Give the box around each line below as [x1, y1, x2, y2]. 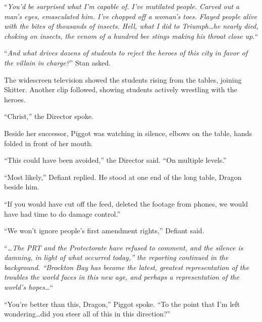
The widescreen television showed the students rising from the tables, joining [4, 74, 242, 85]
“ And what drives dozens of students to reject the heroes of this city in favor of [4, 47, 248, 58]
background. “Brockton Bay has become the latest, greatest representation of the [4, 262, 249, 272]
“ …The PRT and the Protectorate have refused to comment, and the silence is [4, 242, 243, 252]
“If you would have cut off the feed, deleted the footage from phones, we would [4, 198, 248, 209]
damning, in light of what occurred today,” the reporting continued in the [4, 252, 229, 263]
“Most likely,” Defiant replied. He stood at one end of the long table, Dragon [4, 171, 242, 182]
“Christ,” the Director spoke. [4, 111, 94, 121]
